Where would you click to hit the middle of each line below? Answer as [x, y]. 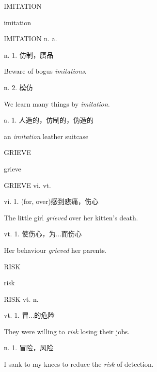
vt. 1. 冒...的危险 [29, 315]
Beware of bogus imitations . [45, 71]
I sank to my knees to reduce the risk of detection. [79, 364]
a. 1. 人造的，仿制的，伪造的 [49, 120]
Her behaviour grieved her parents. [55, 250]
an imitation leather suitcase [46, 136]
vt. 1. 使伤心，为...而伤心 [43, 234]
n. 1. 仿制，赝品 [29, 54]
